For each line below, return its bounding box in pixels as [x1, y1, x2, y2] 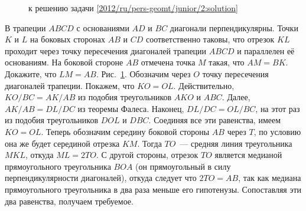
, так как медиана [238, 172, 301, 184]
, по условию [253, 125, 301, 137]
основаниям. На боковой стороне [5, 56, 123, 68]
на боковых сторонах [30, 33, 106, 45]
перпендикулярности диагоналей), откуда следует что [5, 172, 197, 184]
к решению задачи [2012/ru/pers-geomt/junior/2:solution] [28, 2, 238, 14]
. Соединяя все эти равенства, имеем [148, 114, 281, 126]
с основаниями [76, 21, 129, 34]
